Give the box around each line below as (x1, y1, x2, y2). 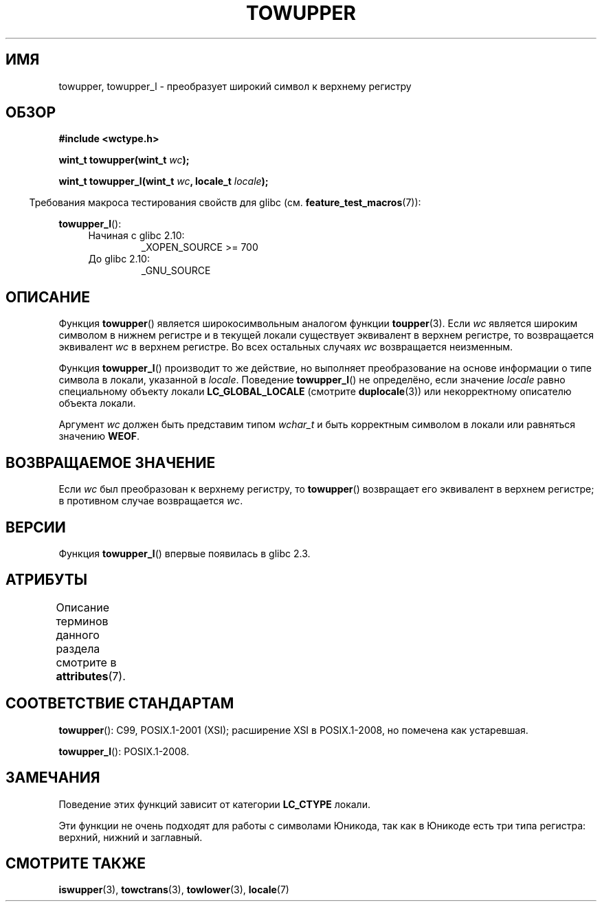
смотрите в (56, 655, 117, 669)
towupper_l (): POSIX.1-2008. (58, 745, 190, 757)
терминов (56, 614, 109, 628)
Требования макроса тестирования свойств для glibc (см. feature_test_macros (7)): (29, 197, 421, 209)
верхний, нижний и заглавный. (58, 831, 203, 843)
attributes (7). (56, 669, 126, 683)
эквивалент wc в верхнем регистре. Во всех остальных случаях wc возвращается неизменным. (58, 341, 513, 353)
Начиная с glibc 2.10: (88, 229, 185, 242)
